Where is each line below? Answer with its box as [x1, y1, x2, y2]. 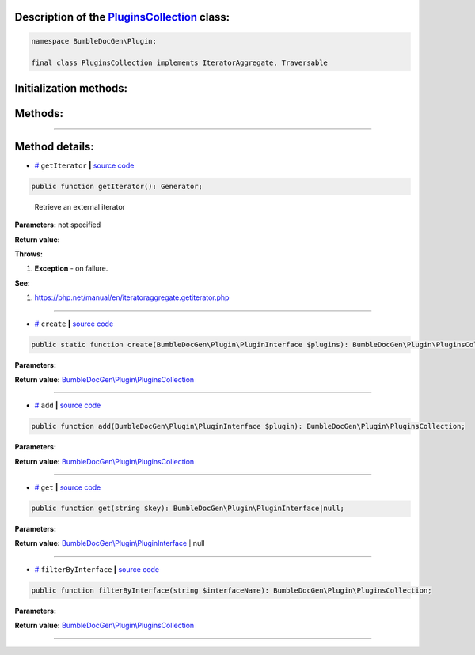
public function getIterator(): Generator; [31, 182, 203, 191]
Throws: [14, 249, 44, 259]
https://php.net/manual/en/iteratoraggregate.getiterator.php [34, 293, 230, 302]
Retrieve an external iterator [34, 202, 126, 211]
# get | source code [34, 483, 101, 492]
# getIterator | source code [34, 161, 135, 170]
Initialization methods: [14, 81, 128, 95]
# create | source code [34, 319, 114, 328]
